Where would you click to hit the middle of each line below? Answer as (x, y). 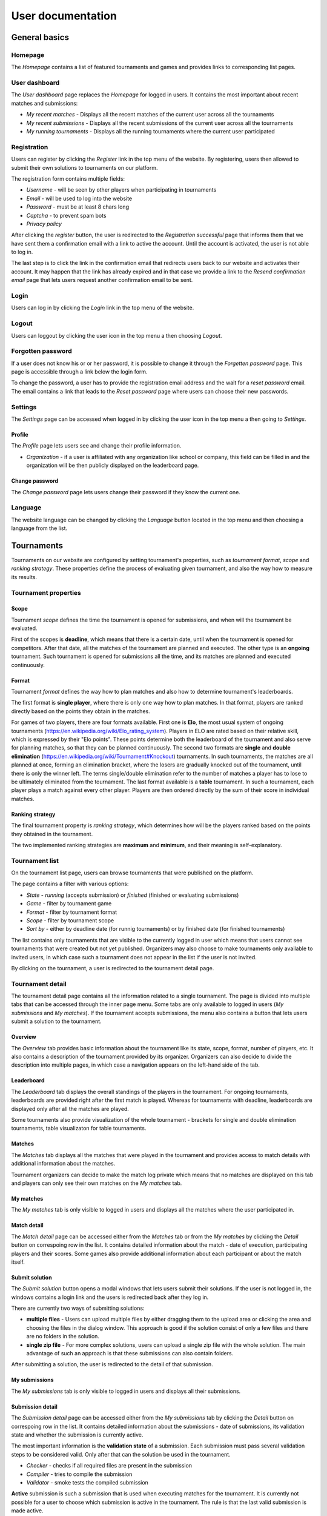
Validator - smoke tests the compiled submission (87, 1482)
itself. (18, 1262)
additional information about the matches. (63, 1164)
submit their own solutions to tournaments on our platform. (84, 167)
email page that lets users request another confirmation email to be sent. (102, 280)
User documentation (64, 16)
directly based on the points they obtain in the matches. (81, 711)
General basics (40, 37)
